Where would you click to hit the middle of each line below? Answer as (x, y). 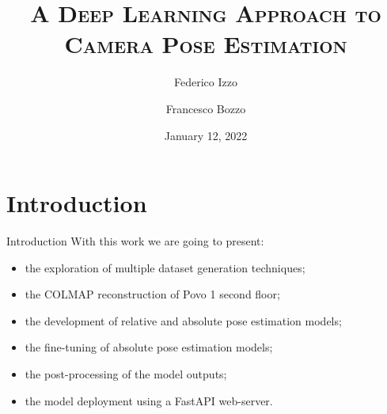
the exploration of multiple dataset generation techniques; (165, 267)
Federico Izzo (206, 82)
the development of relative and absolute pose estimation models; (183, 320)
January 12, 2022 (206, 135)
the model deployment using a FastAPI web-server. (149, 400)
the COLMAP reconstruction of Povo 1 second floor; (152, 294)
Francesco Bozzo (206, 108)
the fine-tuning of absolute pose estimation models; (149, 347)
